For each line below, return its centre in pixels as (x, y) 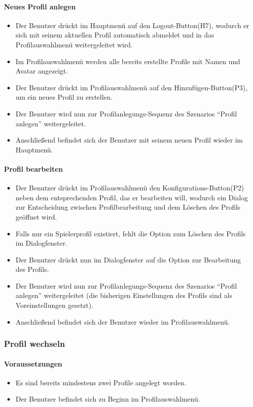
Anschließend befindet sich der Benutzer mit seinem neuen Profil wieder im (129, 140)
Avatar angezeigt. (42, 71)
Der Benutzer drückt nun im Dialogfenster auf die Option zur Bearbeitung (128, 259)
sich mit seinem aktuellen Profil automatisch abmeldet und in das (115, 35)
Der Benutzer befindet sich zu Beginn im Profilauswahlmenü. (108, 399)
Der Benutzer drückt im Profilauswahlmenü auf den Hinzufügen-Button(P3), (131, 87)
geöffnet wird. (36, 216)
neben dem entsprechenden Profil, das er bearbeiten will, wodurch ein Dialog (132, 197)
